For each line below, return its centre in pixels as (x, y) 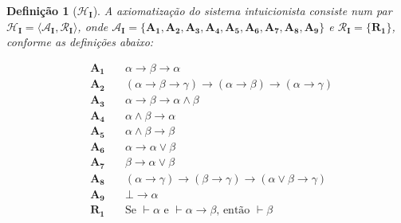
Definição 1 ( (42, 10)
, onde (93, 26)
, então (233, 211)
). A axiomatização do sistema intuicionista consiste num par (242, 10)
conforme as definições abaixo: (80, 42)
